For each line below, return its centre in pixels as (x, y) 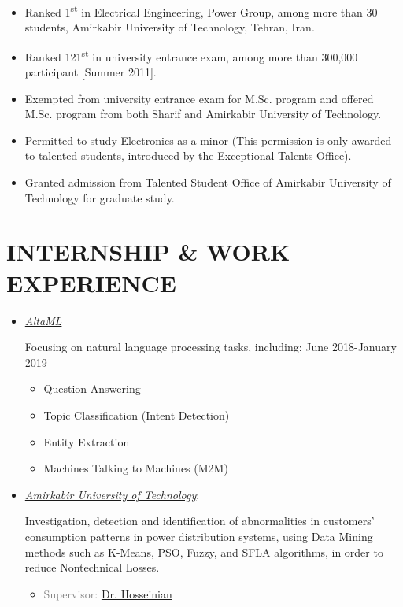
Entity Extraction (87, 441)
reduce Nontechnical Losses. (92, 567)
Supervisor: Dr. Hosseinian (108, 593)
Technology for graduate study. (100, 197)
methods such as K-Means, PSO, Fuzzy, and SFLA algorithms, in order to (204, 551)
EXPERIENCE (91, 282)
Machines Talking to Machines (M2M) (136, 468)
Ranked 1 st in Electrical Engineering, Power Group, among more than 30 (201, 11)
